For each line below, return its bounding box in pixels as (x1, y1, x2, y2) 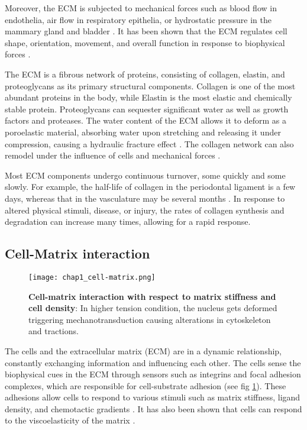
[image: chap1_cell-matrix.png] (28, 273, 156, 282)
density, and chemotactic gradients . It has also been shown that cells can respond (5, 402, 302, 415)
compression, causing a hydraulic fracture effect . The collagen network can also (5, 137, 294, 150)
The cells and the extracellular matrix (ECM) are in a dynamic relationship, (5, 344, 282, 357)
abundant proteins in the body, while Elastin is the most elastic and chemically (5, 91, 292, 104)
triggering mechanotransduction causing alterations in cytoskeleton (28, 313, 271, 325)
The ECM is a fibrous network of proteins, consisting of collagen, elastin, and (5, 67, 285, 80)
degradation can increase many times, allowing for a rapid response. (5, 215, 251, 228)
